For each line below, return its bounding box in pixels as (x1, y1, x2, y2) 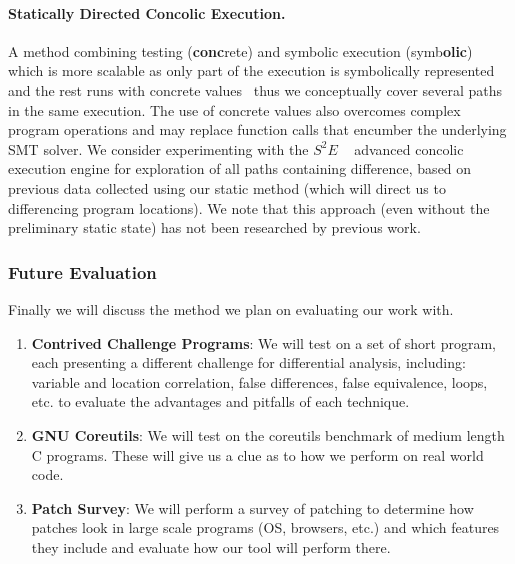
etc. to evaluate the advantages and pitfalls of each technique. (31, 391, 410, 412)
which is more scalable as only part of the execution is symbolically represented (8, 60, 495, 81)
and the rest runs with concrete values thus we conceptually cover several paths (8, 79, 503, 100)
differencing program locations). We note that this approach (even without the (8, 197, 490, 218)
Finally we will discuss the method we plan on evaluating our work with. (8, 298, 454, 319)
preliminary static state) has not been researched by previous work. (8, 217, 421, 238)
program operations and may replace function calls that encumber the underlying (8, 119, 507, 140)
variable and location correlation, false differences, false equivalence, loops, (31, 371, 488, 392)
